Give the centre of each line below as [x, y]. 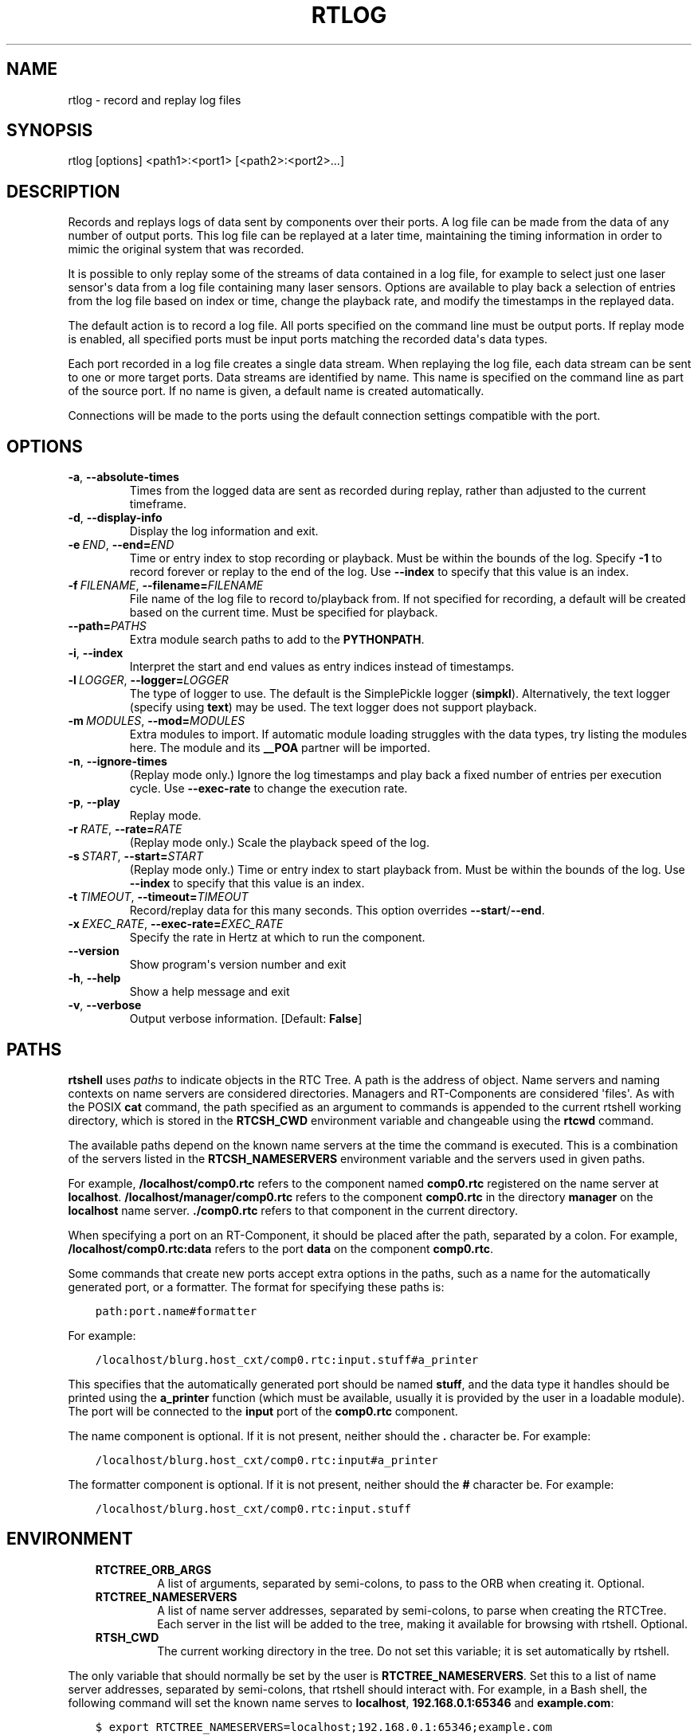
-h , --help [94, 978]
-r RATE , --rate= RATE [125, 829]
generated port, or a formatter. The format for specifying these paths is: [256, 1287]
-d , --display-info [115, 518]
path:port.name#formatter [176, 1311]
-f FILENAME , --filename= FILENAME [166, 586]
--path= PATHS [107, 626]
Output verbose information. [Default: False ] [246, 1019]
